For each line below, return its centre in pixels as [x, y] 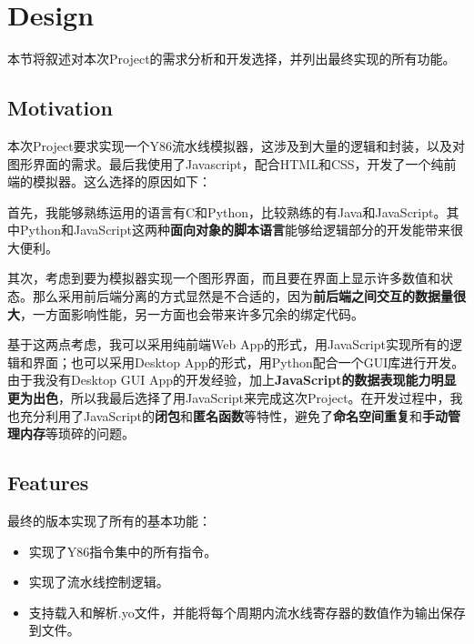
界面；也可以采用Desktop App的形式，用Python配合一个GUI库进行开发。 [248, 362]
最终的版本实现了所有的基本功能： [109, 521]
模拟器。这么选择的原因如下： [121, 181]
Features [48, 483]
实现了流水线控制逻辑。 [99, 582]
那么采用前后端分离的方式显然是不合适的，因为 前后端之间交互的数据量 [242, 296]
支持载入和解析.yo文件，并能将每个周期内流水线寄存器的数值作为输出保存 [247, 612]
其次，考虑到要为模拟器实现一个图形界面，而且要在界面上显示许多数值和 [224, 278]
